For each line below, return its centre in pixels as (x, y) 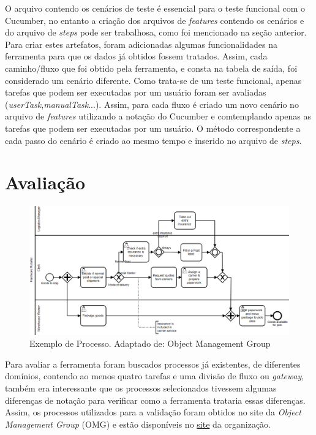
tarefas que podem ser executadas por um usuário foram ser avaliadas (136, 92)
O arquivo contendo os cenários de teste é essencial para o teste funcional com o (155, 8)
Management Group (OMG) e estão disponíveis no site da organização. (138, 424)
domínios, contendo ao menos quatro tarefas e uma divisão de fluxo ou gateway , (155, 376)
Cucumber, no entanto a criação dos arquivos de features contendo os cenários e (155, 20)
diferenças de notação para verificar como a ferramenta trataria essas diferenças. (155, 400)
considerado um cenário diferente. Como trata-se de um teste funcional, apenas (153, 80)
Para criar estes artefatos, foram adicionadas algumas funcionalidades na (141, 44)
